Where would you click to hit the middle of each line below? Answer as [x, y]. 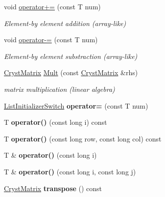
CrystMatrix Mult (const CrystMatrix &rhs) [71, 72]
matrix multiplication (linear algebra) [59, 89]
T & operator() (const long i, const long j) [70, 171]
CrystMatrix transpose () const [53, 188]
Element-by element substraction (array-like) [71, 56]
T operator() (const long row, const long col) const [83, 138]
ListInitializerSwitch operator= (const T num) [76, 105]
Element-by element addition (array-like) [65, 23]
